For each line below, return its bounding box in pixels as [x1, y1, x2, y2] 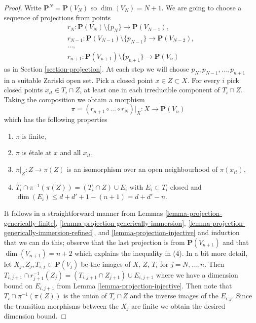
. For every [187, 75, 220, 85]
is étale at [22, 147, 52, 158]
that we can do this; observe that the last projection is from [4, 237, 185, 247]
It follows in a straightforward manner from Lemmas [4, 208, 163, 218]
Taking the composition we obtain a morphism [4, 94, 145, 104]
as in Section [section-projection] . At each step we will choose [4, 63, 189, 74]
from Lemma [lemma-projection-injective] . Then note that [57, 280, 232, 290]
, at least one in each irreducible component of [79, 84, 220, 95]
